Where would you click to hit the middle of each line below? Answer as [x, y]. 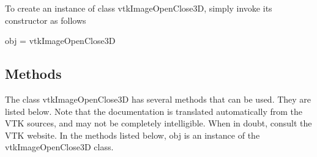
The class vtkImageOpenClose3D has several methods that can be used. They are [158, 99]
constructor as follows [46, 20]
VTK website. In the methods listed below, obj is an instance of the [132, 135]
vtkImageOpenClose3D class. [59, 147]
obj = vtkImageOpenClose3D [60, 41]
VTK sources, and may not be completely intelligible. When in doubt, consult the [158, 123]
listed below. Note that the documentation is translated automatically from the [154, 111]
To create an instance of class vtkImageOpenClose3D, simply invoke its [139, 8]
